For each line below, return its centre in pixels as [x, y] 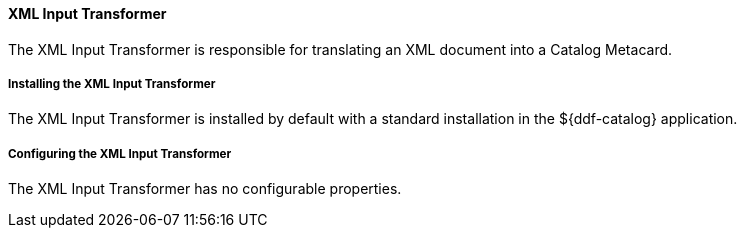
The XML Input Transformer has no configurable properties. [205, 189]
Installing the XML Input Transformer [112, 84]
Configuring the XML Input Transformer [120, 153]
